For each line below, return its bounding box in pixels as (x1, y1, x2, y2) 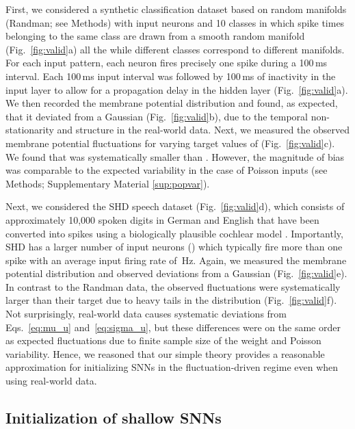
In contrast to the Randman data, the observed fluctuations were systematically (5, 279, 341, 294)
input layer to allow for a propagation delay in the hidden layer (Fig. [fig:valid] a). (5, 82, 348, 96)
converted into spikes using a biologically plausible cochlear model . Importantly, (5, 226, 343, 240)
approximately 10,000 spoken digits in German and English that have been (5, 212, 319, 226)
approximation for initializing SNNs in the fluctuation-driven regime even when (5, 360, 339, 374)
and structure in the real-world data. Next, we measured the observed (57, 122, 350, 137)
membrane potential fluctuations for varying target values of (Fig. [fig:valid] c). (5, 135, 335, 150)
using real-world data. (5, 374, 97, 388)
